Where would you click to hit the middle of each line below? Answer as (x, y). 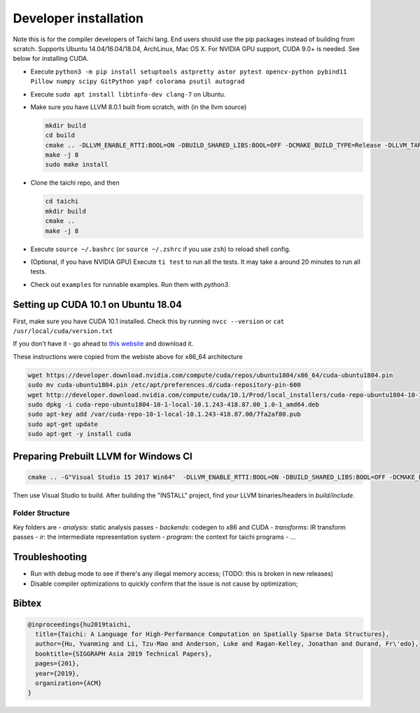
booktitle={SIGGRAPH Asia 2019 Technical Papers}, (124, 654)
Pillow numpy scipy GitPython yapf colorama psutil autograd (138, 82)
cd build (60, 135)
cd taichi (62, 202)
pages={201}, (57, 664)
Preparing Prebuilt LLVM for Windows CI (103, 456)
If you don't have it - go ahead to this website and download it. (103, 344)
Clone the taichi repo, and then (75, 183)
